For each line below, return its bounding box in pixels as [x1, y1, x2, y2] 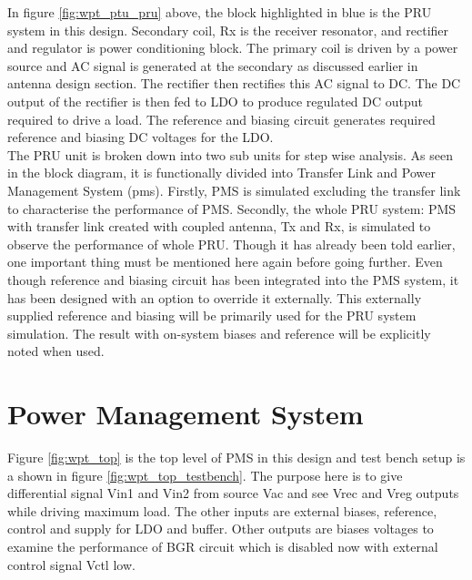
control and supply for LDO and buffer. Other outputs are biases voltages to [7, 519, 434, 538]
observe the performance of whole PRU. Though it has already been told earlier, [7, 234, 456, 253]
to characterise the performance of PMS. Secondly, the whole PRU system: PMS [7, 198, 457, 218]
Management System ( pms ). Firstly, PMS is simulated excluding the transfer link [7, 180, 461, 199]
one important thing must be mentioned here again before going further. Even [7, 252, 443, 271]
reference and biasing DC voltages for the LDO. [7, 127, 274, 147]
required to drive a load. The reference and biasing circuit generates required [7, 109, 436, 128]
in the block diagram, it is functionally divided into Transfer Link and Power [7, 163, 436, 182]
